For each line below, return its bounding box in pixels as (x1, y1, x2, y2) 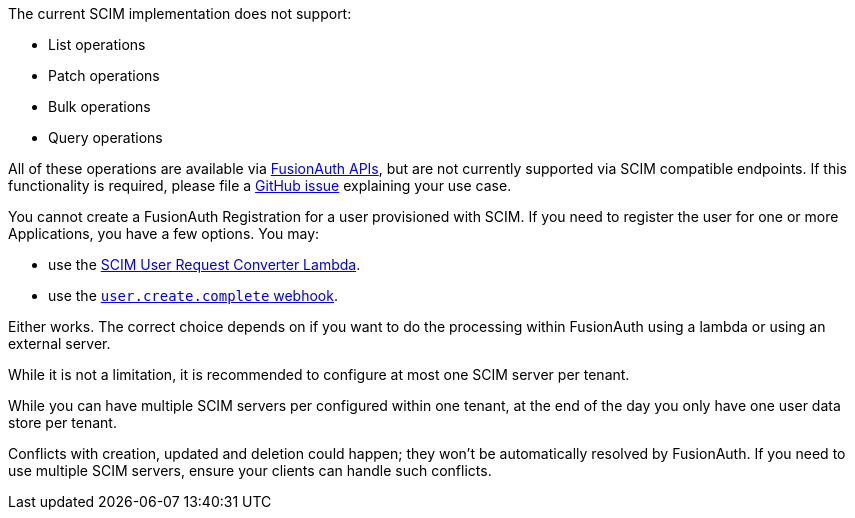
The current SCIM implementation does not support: (8, 5, 352, 22)
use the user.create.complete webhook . (48, 287, 338, 304)
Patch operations (48, 67, 160, 84)
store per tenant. (8, 414, 117, 431)
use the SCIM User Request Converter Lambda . (48, 256, 361, 273)
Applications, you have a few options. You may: (8, 225, 320, 242)
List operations (48, 36, 146, 53)
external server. (8, 335, 111, 352)
